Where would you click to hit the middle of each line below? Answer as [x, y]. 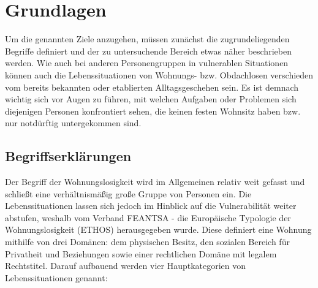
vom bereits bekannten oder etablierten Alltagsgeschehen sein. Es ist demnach [152, 87]
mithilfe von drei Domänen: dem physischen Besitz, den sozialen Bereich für [147, 242]
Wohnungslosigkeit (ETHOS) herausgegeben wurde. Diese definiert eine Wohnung [158, 229]
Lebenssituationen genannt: [56, 277]
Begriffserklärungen [68, 156]
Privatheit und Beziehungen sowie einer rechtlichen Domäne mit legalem [141, 253]
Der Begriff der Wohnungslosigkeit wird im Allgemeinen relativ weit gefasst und [155, 182]
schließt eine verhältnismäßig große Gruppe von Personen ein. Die [128, 193]
